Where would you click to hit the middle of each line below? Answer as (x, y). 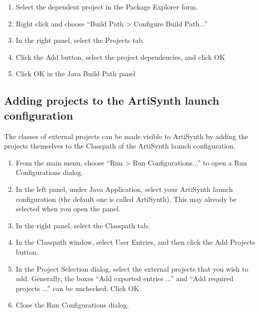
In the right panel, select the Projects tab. (80, 40)
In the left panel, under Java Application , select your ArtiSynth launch (124, 189)
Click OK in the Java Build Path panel (76, 74)
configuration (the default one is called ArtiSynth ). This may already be (126, 199)
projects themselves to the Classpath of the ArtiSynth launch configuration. (120, 146)
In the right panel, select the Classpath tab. (83, 225)
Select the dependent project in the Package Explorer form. (107, 6)
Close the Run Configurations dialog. (72, 305)
